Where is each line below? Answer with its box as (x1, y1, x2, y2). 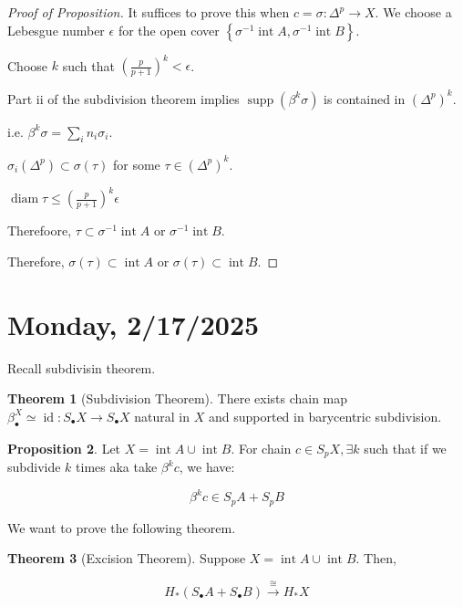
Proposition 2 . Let (7, 438, 121, 457)
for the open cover (118, 20, 220, 39)
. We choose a (375, 3, 452, 21)
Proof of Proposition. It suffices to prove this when (7, 3, 290, 21)
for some (112, 154, 160, 173)
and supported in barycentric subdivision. (208, 406, 442, 425)
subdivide (7, 457, 61, 476)
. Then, (355, 549, 396, 568)
